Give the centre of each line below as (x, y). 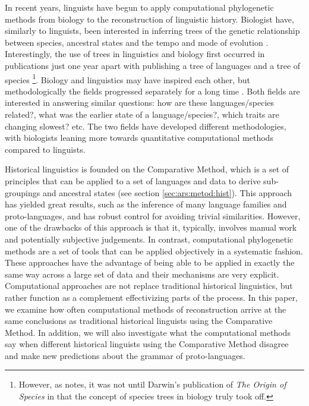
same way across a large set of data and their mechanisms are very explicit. (142, 274)
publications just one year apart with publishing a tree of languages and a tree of (153, 65)
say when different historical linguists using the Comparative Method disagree (147, 344)
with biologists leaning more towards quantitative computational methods (139, 138)
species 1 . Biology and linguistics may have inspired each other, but (127, 78)
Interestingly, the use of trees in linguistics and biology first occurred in (135, 54)
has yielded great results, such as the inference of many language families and (146, 204)
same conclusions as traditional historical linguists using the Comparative (139, 321)
